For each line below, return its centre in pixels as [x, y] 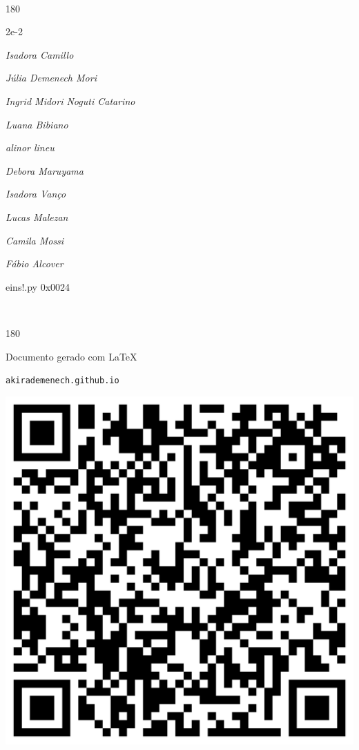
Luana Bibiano [37, 124]
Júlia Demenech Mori [51, 78]
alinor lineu [30, 147]
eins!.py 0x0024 [38, 286]
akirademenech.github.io [62, 381]
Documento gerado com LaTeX [71, 356]
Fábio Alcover [35, 263]
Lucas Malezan [37, 217]
